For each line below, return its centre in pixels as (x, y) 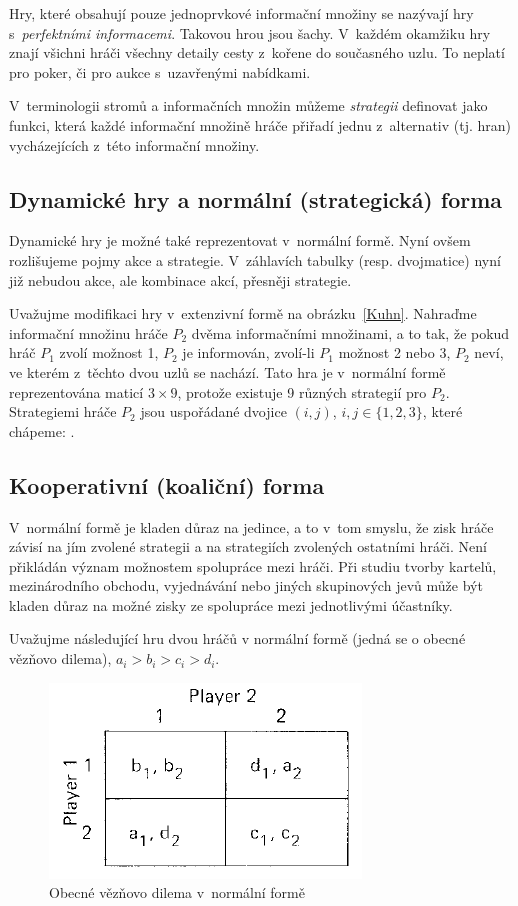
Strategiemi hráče (63, 411)
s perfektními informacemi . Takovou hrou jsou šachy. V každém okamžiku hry (250, 32)
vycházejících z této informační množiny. (134, 144)
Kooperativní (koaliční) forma (167, 484)
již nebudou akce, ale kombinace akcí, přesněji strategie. (180, 279)
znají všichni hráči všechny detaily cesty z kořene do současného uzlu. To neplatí (257, 52)
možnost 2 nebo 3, (394, 352)
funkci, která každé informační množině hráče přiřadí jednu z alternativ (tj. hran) (260, 124)
